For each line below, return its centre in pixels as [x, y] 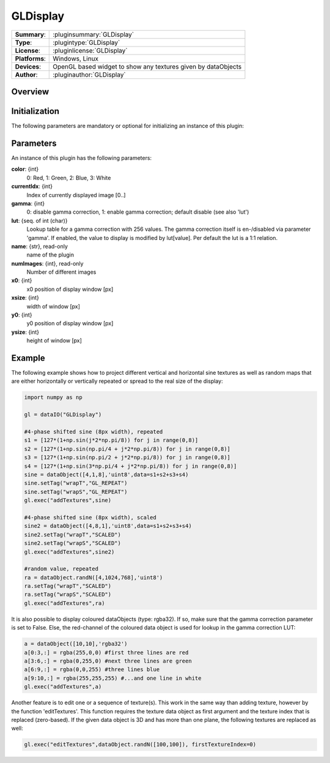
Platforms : [30, 58]
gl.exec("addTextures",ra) [64, 603]
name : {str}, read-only [40, 246]
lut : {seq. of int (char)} [39, 220]
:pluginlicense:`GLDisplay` [90, 50]
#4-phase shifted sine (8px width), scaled [90, 517]
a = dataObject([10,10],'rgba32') [76, 644]
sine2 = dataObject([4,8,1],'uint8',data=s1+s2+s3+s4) [108, 526]
